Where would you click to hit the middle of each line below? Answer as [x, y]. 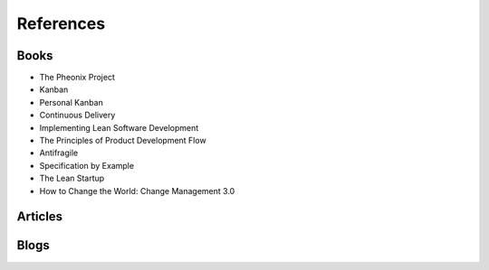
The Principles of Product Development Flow [123, 141]
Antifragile [59, 153]
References [61, 23]
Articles [40, 217]
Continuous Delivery [77, 115]
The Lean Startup [72, 178]
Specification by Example [87, 165]
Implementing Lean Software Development [119, 127]
